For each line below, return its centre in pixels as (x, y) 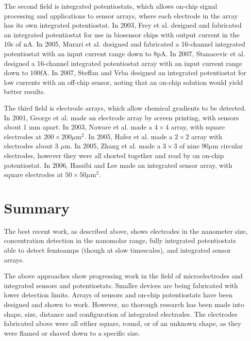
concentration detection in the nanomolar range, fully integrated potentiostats (120, 240)
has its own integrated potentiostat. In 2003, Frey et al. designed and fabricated (123, 25)
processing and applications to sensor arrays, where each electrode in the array (121, 15)
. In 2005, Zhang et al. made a (115, 146)
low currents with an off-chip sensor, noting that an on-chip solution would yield (124, 82)
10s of (13, 44)
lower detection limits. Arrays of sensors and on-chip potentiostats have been (118, 295)
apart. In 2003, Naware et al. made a (97, 127)
